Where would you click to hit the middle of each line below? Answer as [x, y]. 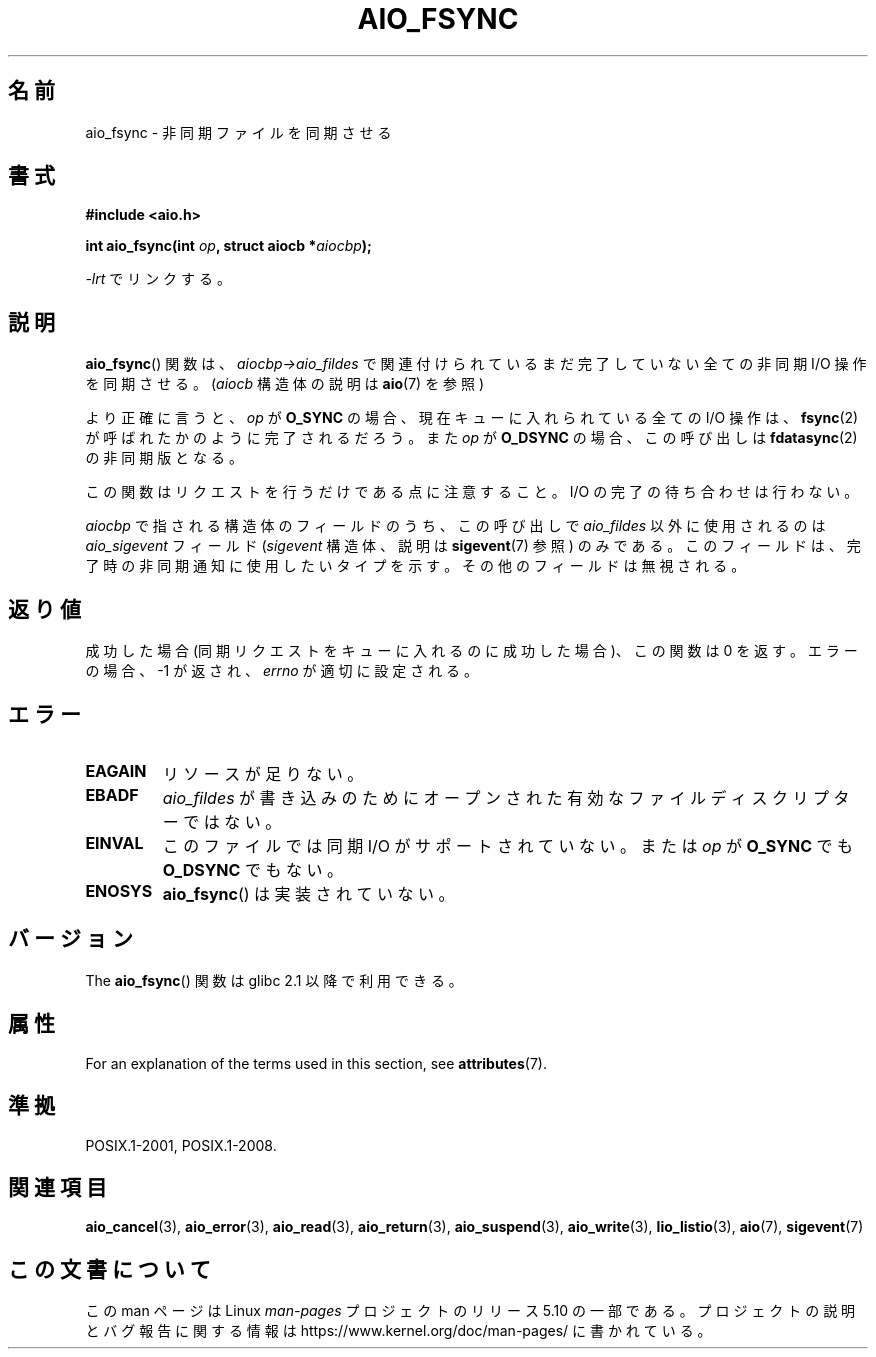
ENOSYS [119, 890]
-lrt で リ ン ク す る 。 [158, 279]
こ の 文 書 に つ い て [109, 1269]
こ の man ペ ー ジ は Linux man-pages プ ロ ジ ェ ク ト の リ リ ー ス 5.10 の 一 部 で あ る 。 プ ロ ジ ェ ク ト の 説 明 [470, 1311]
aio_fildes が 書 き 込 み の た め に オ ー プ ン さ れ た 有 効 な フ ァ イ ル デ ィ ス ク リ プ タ [506, 797]
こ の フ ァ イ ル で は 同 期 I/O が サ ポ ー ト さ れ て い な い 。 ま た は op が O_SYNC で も [508, 845]
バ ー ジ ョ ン [70, 939]
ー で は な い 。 [222, 821]
